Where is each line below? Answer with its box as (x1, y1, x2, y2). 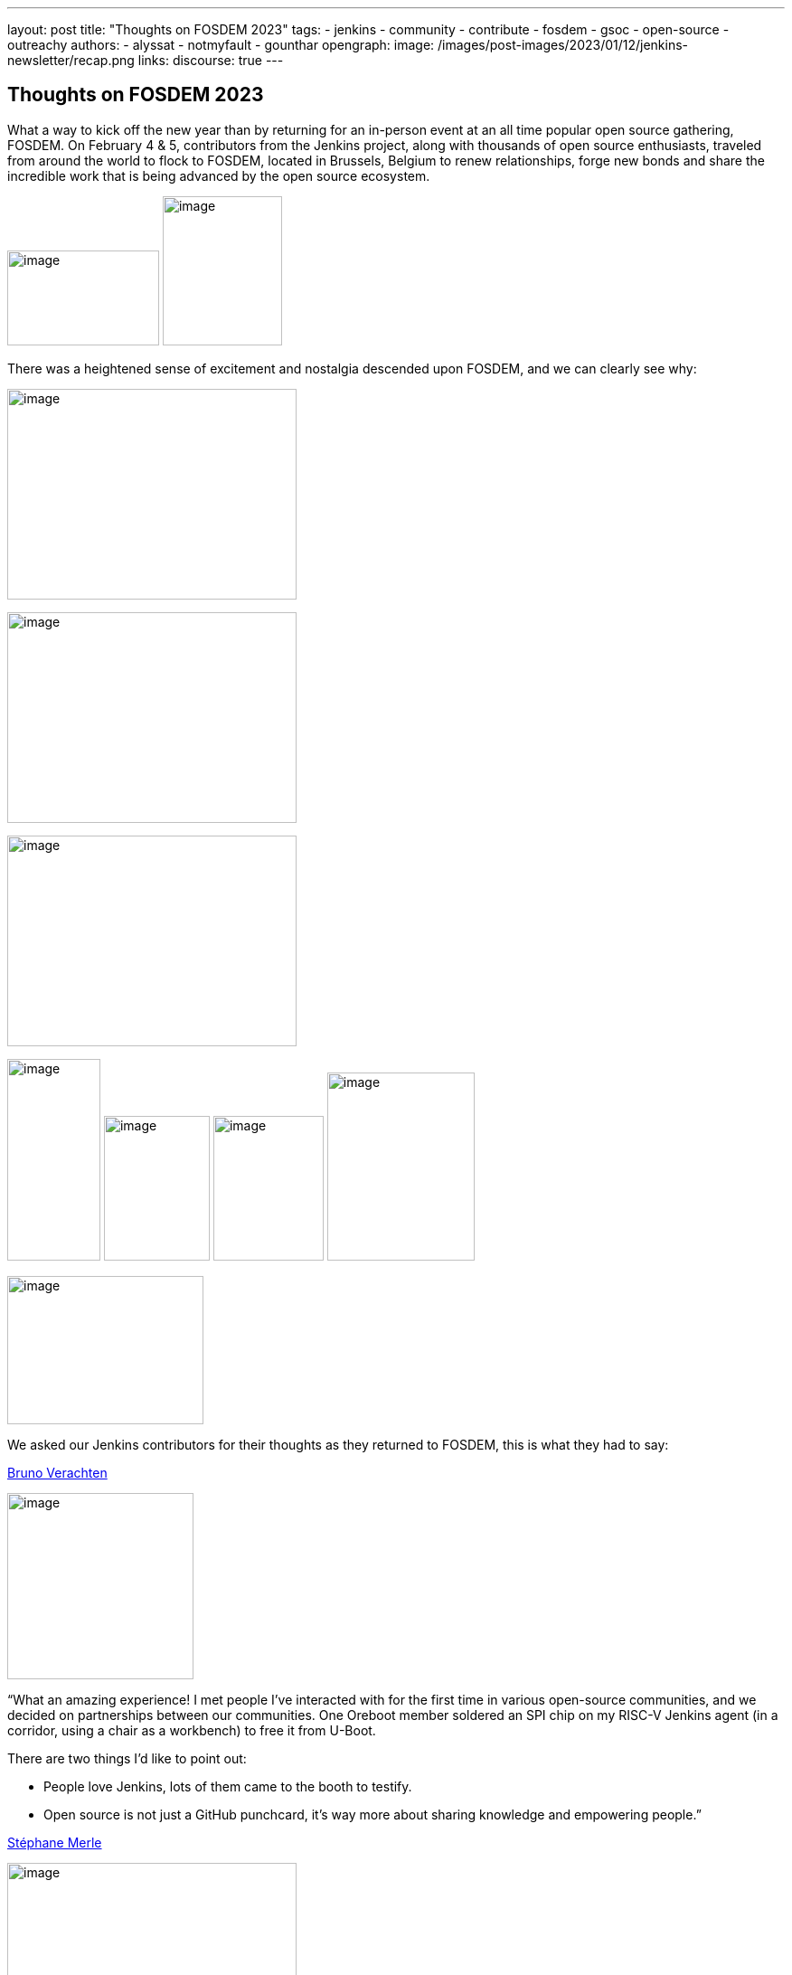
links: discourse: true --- (137, 52, 284, 68)
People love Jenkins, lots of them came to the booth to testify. (43, 1778, 412, 1794)
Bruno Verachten (7, 1464, 108, 1480)
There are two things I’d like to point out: (7, 1750, 247, 1766)
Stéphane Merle (7, 1834, 102, 1850)
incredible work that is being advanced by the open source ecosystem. (7, 167, 430, 184)
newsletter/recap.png (7, 52, 135, 68)
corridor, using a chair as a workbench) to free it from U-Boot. (7, 1722, 376, 1738)
